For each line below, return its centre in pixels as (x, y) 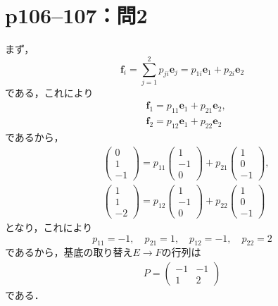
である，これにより (49, 92)
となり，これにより (49, 227)
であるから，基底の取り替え (69, 252)
